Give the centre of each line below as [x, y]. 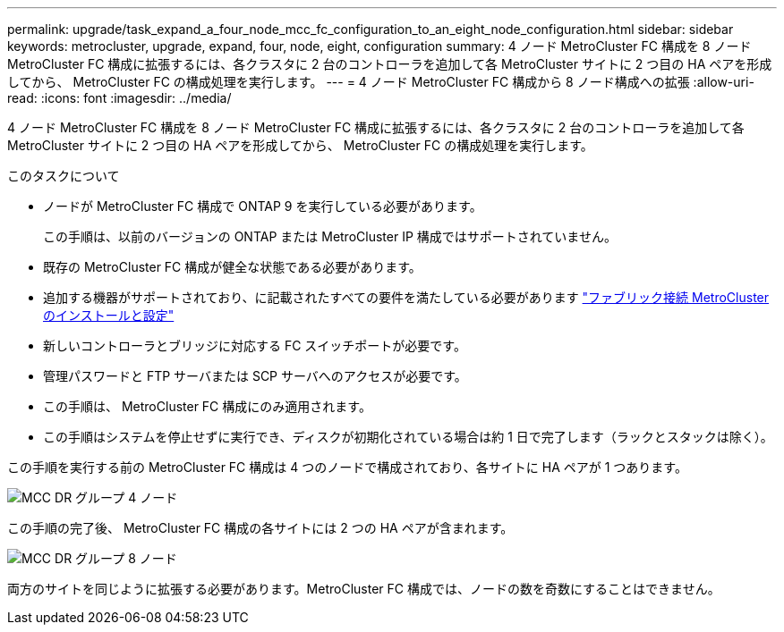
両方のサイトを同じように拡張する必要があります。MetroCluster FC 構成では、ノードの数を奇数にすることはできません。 [364, 589]
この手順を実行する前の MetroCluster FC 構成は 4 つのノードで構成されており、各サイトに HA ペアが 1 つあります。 [347, 467]
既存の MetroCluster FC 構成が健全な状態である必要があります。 [232, 267]
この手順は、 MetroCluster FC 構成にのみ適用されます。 [207, 406]
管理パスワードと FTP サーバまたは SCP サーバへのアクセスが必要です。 [255, 376]
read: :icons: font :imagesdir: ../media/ [119, 98]
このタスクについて [64, 176]
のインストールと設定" [109, 315]
